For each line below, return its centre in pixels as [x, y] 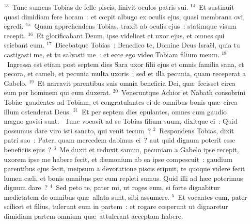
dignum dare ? [26, 187]
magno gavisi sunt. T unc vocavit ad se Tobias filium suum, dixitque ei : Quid [121, 121]
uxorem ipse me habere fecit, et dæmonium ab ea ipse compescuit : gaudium [118, 159]
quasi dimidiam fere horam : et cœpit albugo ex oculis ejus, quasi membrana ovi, [125, 16]
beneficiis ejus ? [28, 149]
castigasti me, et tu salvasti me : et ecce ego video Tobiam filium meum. [112, 54]
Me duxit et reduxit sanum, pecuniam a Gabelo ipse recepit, [149, 149]
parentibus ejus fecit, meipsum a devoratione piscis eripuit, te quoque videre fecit [125, 168]
